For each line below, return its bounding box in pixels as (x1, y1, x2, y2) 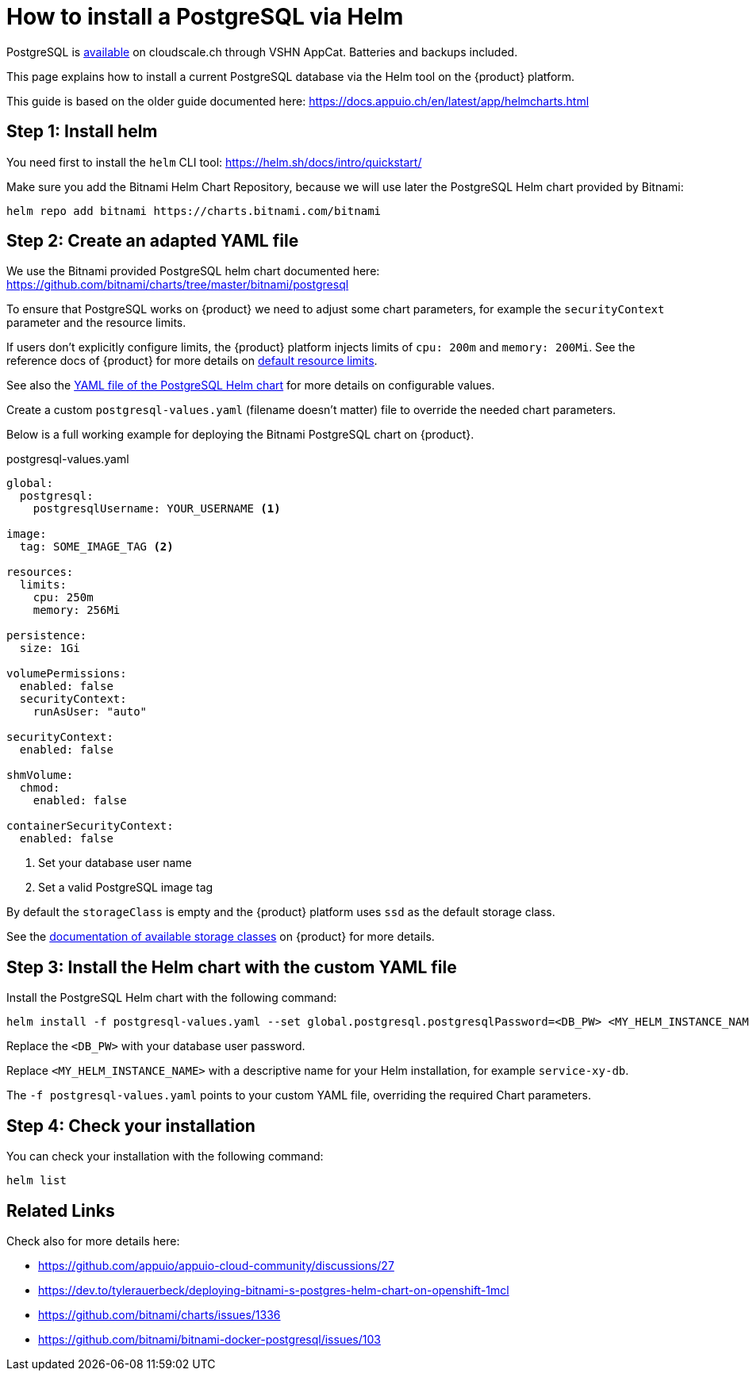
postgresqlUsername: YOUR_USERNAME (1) (33, 502, 281, 516)
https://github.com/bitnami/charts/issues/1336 (38, 1307, 281, 1321)
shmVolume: (6, 769, 74, 782)
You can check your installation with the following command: (6, 1149, 324, 1164)
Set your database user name (38, 856, 192, 870)
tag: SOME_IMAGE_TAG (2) (19, 540, 174, 554)
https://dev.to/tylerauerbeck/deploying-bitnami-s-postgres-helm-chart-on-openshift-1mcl (38, 1283, 509, 1297)
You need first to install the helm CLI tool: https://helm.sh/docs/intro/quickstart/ (6, 155, 422, 169)
